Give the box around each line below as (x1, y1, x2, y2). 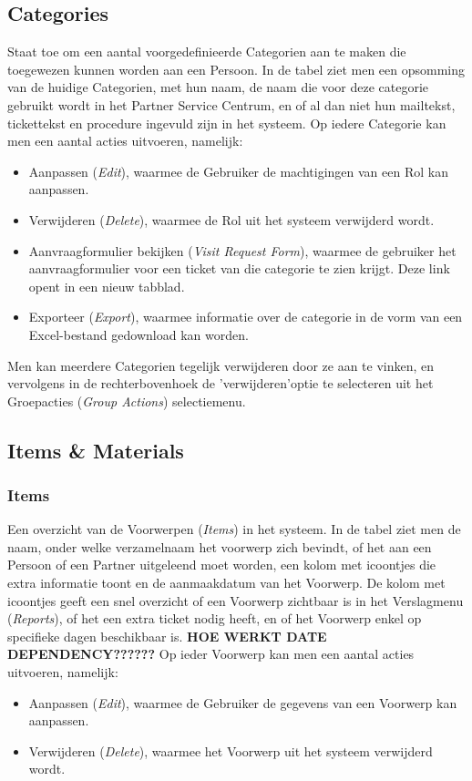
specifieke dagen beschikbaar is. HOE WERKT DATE (7, 626, 327, 645)
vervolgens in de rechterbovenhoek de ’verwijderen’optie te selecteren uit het (7, 374, 434, 393)
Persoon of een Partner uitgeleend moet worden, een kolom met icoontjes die (7, 555, 436, 574)
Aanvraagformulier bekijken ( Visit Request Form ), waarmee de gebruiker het (28, 241, 457, 260)
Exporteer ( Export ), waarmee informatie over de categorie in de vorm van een (28, 307, 463, 326)
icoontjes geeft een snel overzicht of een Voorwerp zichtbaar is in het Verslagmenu (7, 591, 464, 610)
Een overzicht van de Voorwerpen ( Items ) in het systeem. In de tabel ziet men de (7, 519, 461, 539)
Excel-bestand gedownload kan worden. (28, 324, 249, 344)
